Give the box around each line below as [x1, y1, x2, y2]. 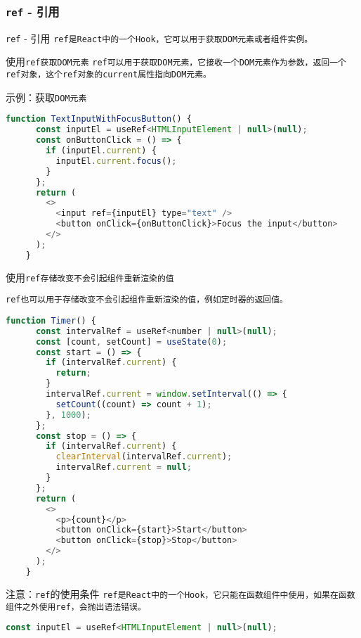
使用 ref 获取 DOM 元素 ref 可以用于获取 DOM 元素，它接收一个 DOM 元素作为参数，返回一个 [6, 54, 346, 69]
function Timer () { [6, 315, 96, 326]
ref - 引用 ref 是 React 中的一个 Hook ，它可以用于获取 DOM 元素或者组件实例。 [6, 30, 313, 45]
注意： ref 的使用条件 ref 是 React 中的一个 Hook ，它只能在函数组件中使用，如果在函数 [6, 586, 355, 601]
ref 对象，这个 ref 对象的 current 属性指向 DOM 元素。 [6, 70, 211, 80]
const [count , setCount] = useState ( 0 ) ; [35, 336, 228, 347]
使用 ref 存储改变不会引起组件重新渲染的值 [6, 269, 174, 284]
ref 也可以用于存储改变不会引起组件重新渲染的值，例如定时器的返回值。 [6, 295, 288, 305]
